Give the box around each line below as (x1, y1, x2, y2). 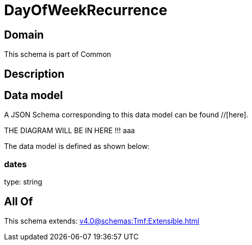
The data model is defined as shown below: (4, 142, 150, 151)
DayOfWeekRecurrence (4, 2, 168, 19)
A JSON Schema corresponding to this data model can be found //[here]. (4, 110, 248, 119)
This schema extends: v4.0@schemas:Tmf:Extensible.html (4, 217, 200, 226)
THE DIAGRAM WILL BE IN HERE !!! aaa (4, 126, 135, 135)
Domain (4, 28, 44, 41)
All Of (4, 195, 33, 208)
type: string (4, 177, 43, 187)
